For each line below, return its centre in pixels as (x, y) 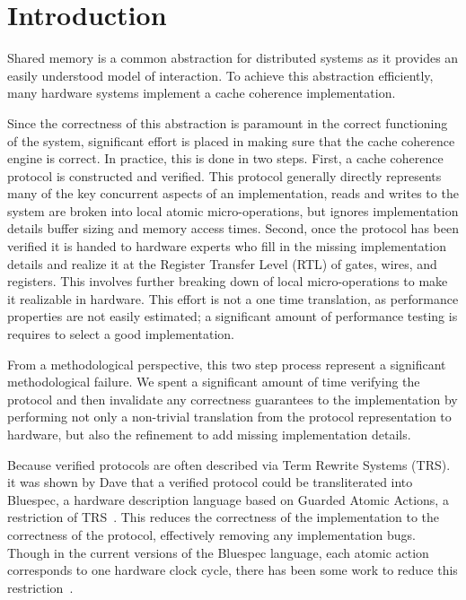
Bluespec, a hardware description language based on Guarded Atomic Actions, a (228, 499)
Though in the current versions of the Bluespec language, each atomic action (218, 552)
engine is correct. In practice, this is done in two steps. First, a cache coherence (225, 158)
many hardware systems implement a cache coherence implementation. (202, 93)
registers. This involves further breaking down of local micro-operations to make (228, 281)
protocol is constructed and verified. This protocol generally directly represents (224, 175)
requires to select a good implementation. (121, 334)
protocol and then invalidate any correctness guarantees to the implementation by (233, 399)
